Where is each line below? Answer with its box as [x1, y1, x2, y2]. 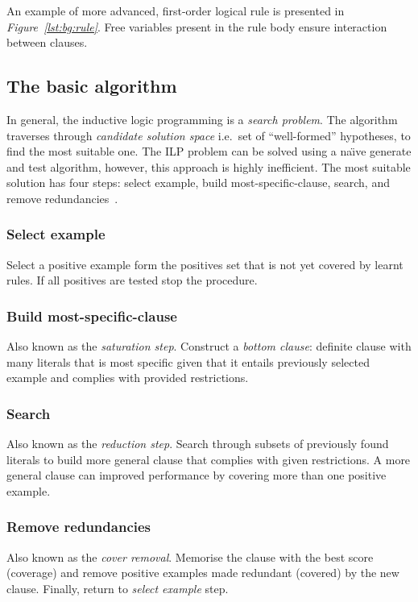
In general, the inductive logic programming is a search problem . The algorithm [6, 110, 398, 127]
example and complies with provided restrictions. [6, 369, 249, 386]
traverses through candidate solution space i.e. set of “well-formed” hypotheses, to [6, 127, 411, 143]
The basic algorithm [6, 73, 177, 98]
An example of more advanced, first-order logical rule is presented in [6, 2, 345, 19]
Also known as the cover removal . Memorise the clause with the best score [6, 548, 374, 565]
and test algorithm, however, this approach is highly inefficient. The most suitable [6, 158, 411, 175]
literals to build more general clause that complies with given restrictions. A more [6, 450, 411, 467]
